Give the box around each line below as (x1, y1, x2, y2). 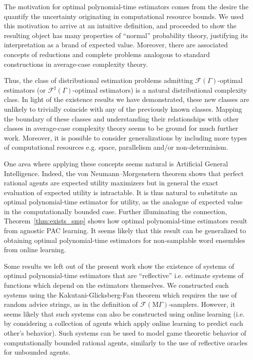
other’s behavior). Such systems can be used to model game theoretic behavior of (4, 328, 247, 338)
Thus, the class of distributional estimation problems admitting (4, 75, 193, 85)
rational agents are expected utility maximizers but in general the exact (4, 178, 218, 188)
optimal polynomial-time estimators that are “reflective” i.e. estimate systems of (4, 270, 244, 280)
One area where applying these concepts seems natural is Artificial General (4, 158, 228, 168)
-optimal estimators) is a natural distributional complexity (72, 84, 247, 95)
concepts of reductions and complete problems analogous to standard (4, 49, 210, 59)
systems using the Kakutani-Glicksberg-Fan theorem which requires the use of (4, 289, 237, 300)
